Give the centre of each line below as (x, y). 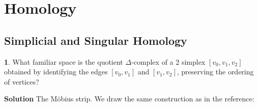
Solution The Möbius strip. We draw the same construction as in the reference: (129, 99)
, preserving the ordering (215, 72)
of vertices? (22, 81)
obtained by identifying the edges (56, 72)
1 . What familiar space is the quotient (64, 61)
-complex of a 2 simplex (168, 61)
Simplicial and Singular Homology (96, 40)
